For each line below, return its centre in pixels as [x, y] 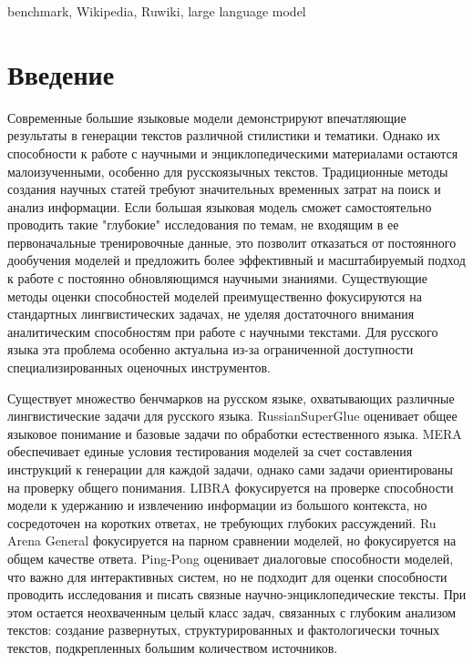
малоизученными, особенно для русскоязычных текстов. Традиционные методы [228, 171]
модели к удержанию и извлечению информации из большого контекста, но [217, 505]
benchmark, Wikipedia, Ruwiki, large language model [157, 11]
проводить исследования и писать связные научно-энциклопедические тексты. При [237, 594]
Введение [61, 73]
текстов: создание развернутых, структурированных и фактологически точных [224, 630]
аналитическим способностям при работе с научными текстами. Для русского [223, 331]
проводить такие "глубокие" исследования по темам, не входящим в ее [203, 224]
